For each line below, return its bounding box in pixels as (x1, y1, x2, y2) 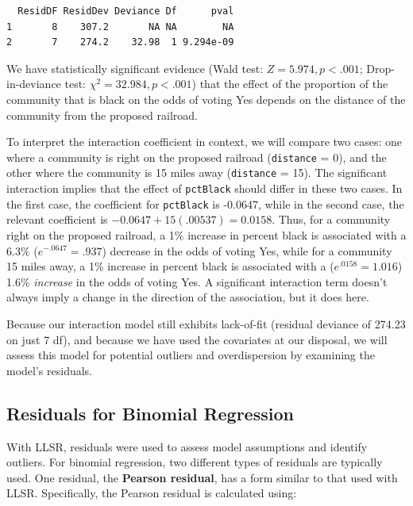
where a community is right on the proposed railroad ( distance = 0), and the (6, 148, 387, 165)
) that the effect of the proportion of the (191, 75, 388, 92)
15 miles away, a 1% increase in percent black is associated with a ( (6, 258, 334, 274)
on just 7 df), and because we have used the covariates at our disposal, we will (6, 331, 388, 347)
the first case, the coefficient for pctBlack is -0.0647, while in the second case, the (6, 195, 404, 212)
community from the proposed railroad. (6, 106, 198, 123)
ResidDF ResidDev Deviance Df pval (17, 6, 234, 17)
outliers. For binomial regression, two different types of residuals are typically (6, 454, 383, 470)
